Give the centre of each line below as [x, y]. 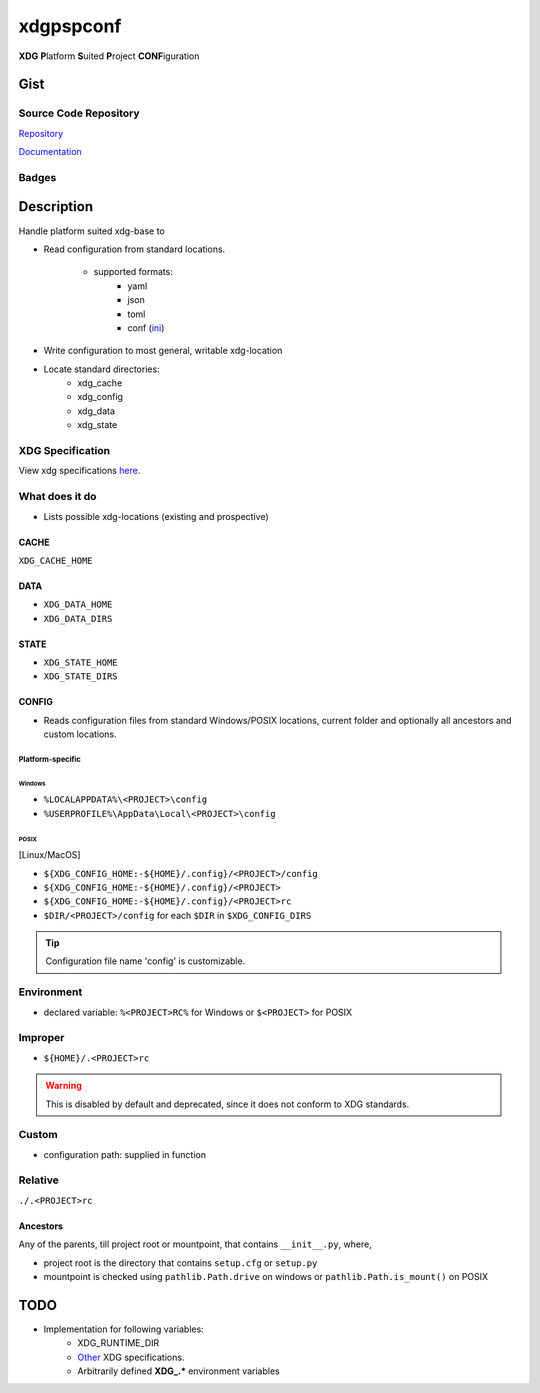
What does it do [57, 497]
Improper [41, 1038]
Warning [63, 1086]
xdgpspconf [70, 26]
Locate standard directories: [101, 369]
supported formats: [133, 272]
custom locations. [80, 734]
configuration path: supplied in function [125, 1154]
